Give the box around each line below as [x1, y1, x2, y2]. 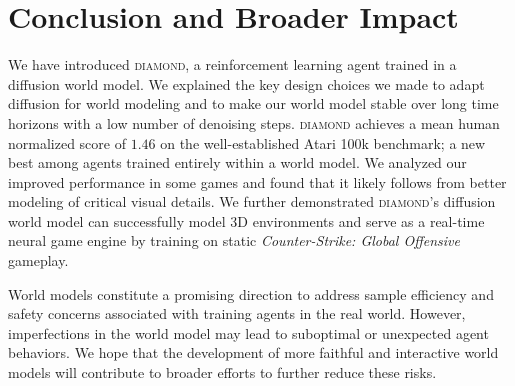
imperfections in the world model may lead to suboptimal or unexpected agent [8, 322, 489, 343]
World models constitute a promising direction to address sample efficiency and [8, 283, 494, 304]
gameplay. [8, 250, 69, 271]
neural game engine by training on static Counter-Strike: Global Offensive [8, 230, 461, 251]
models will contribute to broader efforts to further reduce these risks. [8, 362, 437, 383]
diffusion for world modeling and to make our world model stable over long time [8, 93, 499, 114]
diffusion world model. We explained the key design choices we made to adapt [8, 73, 485, 94]
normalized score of [8, 132, 126, 153]
